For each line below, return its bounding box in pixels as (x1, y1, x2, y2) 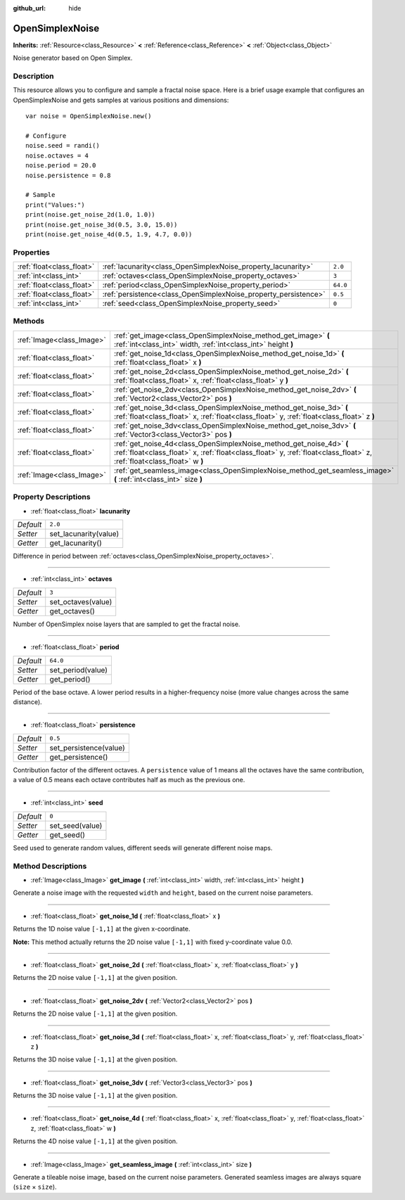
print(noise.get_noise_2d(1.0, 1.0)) (25, 211, 156, 219)
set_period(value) (49, 665, 108, 675)
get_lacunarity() (49, 538, 102, 548)
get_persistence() (49, 752, 108, 762)
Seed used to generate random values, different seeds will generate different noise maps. (13, 843, 273, 852)
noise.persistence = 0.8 (25, 171, 111, 179)
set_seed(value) (49, 820, 103, 830)
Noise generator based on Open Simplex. (13, 53, 133, 63)
